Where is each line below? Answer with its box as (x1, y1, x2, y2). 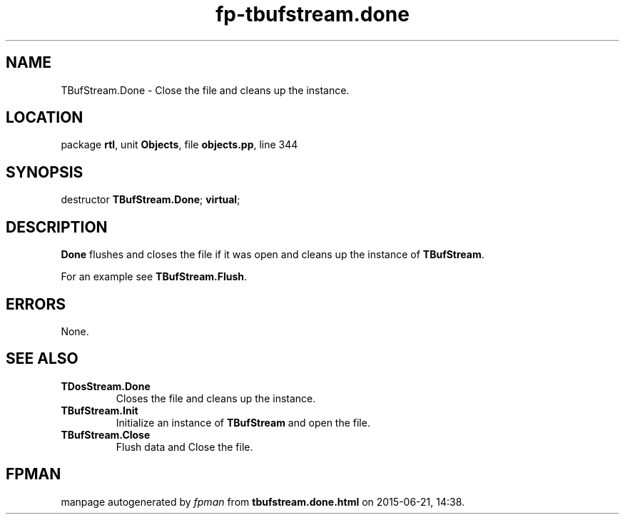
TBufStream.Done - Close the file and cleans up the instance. (61, 83, 350, 96)
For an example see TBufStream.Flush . (61, 270, 248, 283)
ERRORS (6, 295, 66, 313)
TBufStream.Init (61, 404, 138, 417)
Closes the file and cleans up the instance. (116, 392, 316, 404)
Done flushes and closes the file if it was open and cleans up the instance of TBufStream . (61, 248, 484, 261)
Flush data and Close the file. (116, 440, 253, 453)
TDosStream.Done (61, 379, 151, 392)
